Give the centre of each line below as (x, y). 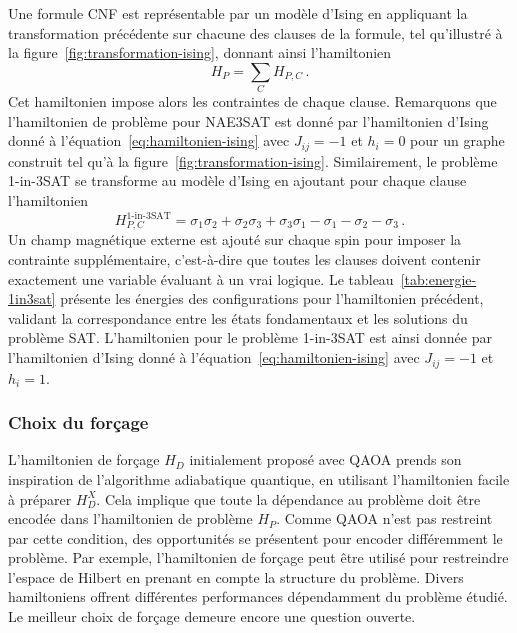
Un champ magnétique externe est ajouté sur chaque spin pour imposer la (235, 239)
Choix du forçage (78, 422)
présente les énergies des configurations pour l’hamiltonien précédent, (272, 298)
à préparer (40, 498)
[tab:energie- (438, 278)
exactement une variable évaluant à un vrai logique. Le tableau (201, 278)
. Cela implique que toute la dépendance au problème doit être (288, 498)
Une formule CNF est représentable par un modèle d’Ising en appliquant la (238, 13)
